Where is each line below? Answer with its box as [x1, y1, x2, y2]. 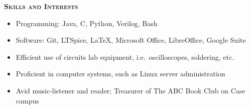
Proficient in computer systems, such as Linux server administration [16, 68, 225, 79]
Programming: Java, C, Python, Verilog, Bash [16, 18, 158, 28]
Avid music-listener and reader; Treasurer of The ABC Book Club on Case [16, 85, 245, 95]
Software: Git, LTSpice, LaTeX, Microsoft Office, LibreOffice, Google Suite [16, 35, 246, 45]
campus [16, 95, 39, 105]
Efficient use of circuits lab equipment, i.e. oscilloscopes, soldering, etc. [16, 51, 234, 62]
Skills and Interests [4, 1, 78, 11]
